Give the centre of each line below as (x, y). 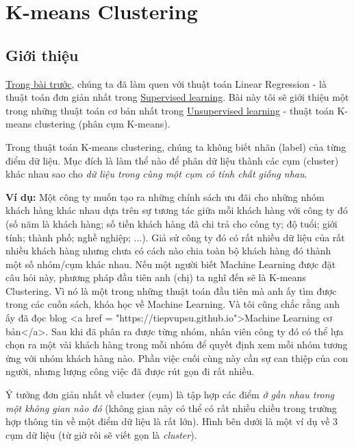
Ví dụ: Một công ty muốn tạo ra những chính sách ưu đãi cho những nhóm (165, 196)
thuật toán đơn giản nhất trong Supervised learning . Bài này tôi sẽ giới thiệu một (177, 97)
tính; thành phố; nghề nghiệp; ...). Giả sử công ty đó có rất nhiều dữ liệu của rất (175, 237)
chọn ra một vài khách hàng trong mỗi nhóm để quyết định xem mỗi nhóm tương (177, 345)
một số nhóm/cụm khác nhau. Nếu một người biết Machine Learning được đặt (171, 264)
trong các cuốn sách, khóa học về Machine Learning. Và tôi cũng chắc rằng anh (173, 304)
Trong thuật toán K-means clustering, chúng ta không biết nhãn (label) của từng (176, 146)
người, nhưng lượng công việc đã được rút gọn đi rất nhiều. (130, 371)
